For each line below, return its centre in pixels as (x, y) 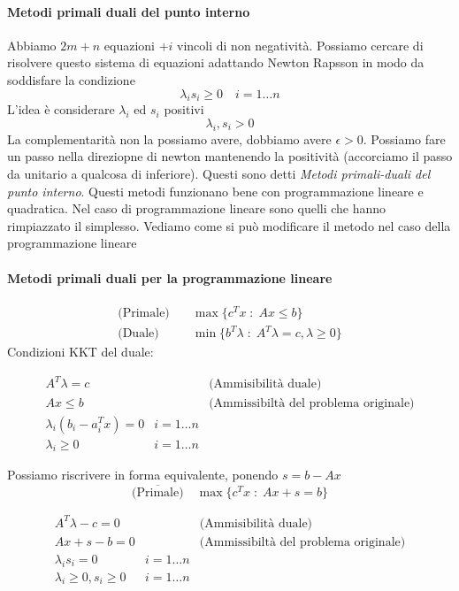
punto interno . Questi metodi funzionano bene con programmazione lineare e (215, 191)
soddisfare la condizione (71, 79)
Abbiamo (32, 45)
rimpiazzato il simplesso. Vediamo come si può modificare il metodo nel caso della (229, 225)
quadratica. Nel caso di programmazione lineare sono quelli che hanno (197, 208)
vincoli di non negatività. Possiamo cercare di (300, 45)
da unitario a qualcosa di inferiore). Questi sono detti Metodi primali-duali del (219, 173)
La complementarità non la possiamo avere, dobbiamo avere (169, 138)
